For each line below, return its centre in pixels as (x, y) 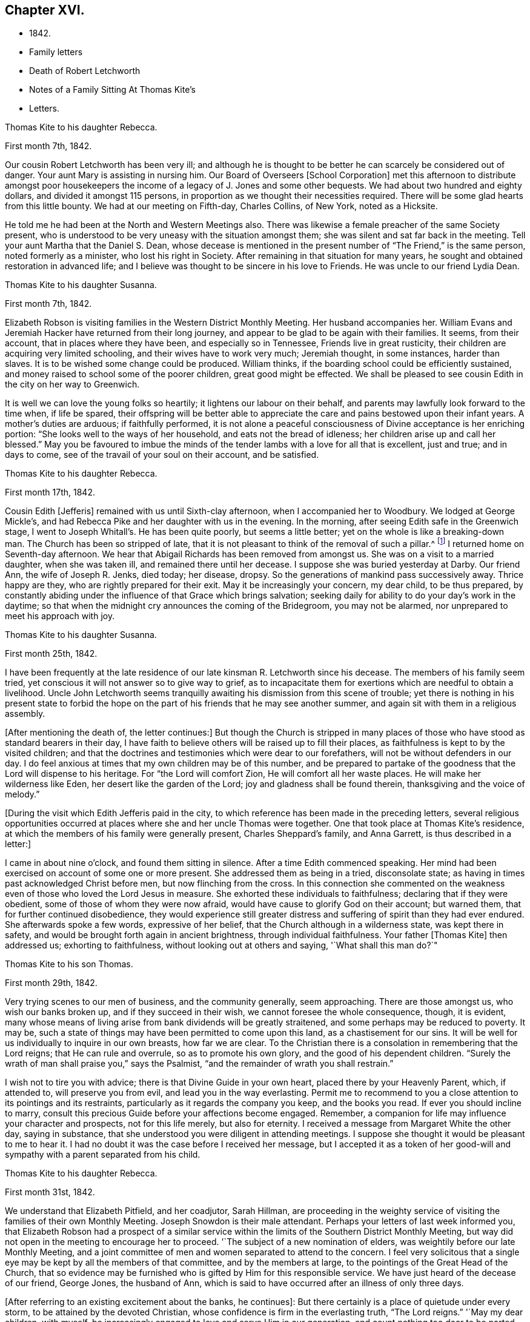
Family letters (56, 52)
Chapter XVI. (45, 10)
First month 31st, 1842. (50, 1192)
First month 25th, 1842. (51, 654)
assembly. (25, 714)
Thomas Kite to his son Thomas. (69, 964)
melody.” (22, 794)
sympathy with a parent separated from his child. (103, 1155)
